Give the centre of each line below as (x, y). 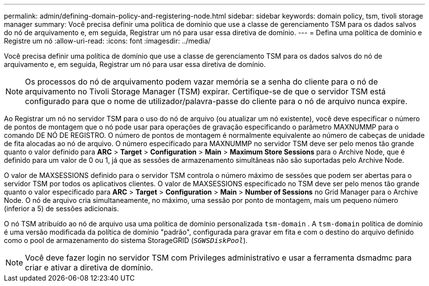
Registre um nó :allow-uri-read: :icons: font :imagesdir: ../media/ (107, 41)
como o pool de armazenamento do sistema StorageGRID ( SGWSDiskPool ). (126, 240)
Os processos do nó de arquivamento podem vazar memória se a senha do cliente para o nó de (202, 82)
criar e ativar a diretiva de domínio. (89, 267)
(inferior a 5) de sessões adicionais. (61, 209)
